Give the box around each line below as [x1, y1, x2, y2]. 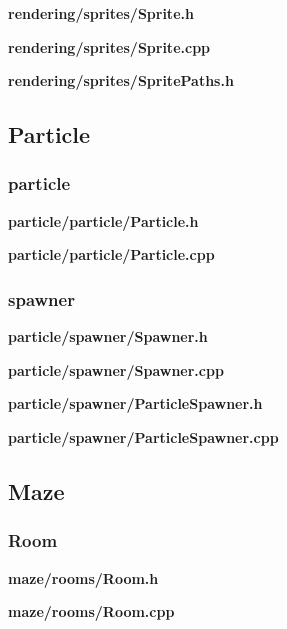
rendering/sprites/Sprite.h [8, 3, 194, 23]
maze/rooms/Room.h [8, 567, 159, 588]
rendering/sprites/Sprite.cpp [8, 36, 211, 57]
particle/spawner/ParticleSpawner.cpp [8, 426, 279, 447]
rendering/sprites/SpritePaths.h [8, 70, 234, 91]
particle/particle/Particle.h [8, 210, 199, 231]
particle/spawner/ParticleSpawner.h [8, 393, 263, 414]
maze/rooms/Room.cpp [8, 601, 175, 622]
